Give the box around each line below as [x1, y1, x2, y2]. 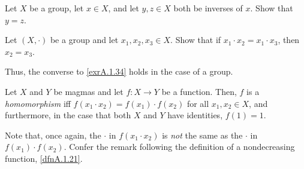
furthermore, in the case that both [5, 109, 131, 121]
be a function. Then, [161, 85, 237, 97]
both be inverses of [173, 2, 243, 14]
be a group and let [50, 33, 119, 46]
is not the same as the [162, 128, 243, 141]
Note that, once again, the [5, 128, 101, 141]
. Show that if [170, 33, 221, 46]
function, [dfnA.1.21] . [5, 152, 83, 164]
